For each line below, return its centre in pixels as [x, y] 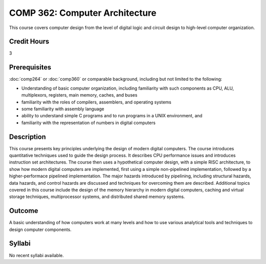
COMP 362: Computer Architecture [83, 13]
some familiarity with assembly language [63, 109]
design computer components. [40, 230]
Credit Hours [29, 42]
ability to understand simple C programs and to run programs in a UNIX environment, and [112, 116]
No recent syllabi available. [36, 255]
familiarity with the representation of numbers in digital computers [88, 123]
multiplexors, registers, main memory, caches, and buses [79, 95]
